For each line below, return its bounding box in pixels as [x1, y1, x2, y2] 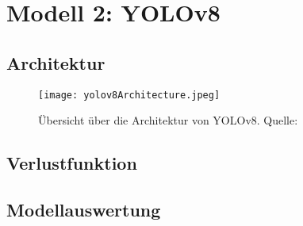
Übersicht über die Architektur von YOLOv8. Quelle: [38, 112, 298, 128]
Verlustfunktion [6, 151, 137, 175]
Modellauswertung [6, 197, 161, 221]
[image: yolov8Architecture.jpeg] [38, 89, 221, 101]
